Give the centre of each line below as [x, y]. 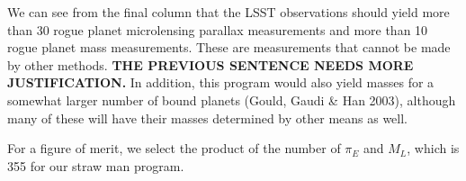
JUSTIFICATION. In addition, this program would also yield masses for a [221, 82]
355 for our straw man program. [96, 165]
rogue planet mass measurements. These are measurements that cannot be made [229, 47]
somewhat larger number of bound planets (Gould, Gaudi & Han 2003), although [232, 100]
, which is [433, 148]
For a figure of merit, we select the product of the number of [174, 148]
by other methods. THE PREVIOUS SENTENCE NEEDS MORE [211, 64]
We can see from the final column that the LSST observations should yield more [229, 12]
